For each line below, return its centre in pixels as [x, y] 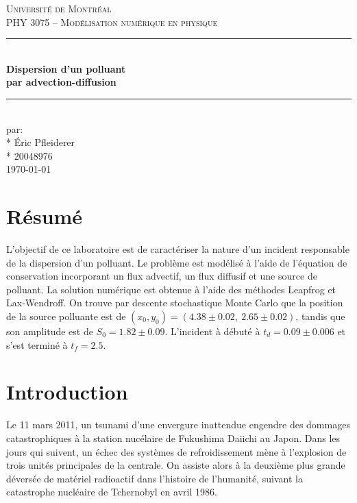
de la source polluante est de [66, 316]
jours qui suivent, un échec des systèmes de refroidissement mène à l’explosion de [176, 451]
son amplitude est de [50, 331]
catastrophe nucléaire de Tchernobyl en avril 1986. [112, 492]
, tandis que [320, 316]
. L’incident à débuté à [212, 331]
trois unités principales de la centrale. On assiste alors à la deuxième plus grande [176, 465]
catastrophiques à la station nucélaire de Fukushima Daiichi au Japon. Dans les [173, 438]
